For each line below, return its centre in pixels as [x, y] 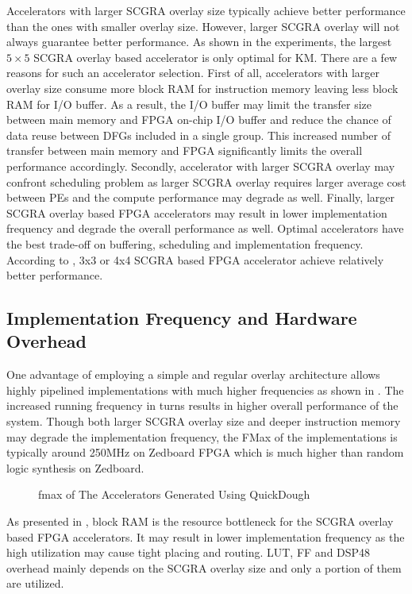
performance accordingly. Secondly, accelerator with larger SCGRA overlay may [201, 166]
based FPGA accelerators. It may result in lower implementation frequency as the [206, 536]
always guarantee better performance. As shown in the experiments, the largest [199, 42]
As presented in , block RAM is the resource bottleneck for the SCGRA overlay [200, 521]
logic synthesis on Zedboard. [75, 467]
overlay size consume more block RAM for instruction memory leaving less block [202, 88]
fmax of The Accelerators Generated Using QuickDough [174, 494]
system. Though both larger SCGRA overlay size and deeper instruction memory [204, 421]
